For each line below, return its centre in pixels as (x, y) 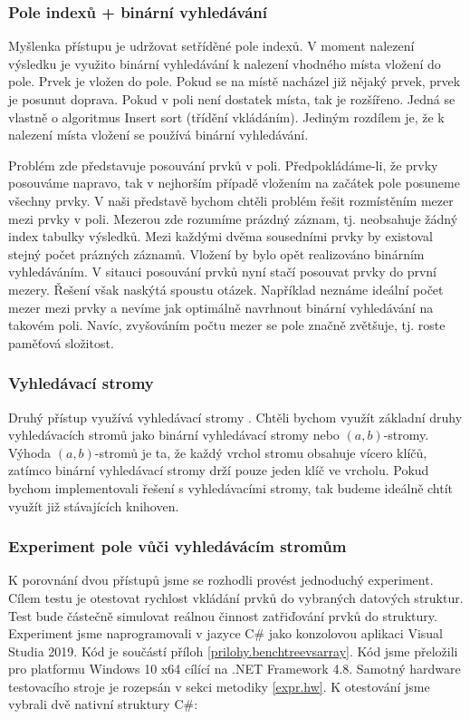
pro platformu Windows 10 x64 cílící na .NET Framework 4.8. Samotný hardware (235, 669)
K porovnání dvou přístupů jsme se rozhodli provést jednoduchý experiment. (221, 580)
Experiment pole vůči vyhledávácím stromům (177, 546)
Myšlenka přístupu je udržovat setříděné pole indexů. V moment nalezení (211, 46)
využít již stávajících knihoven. (94, 505)
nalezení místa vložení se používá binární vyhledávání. (158, 135)
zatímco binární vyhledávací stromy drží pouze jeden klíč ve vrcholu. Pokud (219, 470)
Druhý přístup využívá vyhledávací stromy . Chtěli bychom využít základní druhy (235, 417)
